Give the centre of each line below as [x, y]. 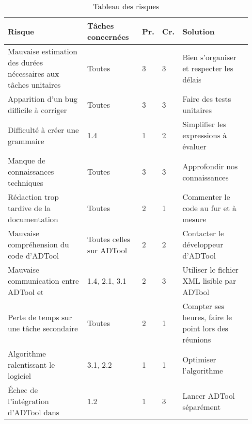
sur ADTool [107, 250]
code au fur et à [209, 208]
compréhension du [39, 244]
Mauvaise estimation [43, 51]
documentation [33, 219]
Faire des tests [207, 99]
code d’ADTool [33, 255]
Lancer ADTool [209, 395]
